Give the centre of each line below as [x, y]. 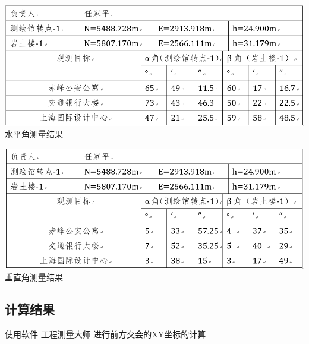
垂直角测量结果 [34, 277]
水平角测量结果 [34, 134]
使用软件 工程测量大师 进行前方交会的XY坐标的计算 [105, 334]
